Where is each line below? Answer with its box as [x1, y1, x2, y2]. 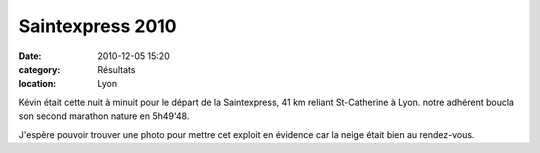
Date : [18, 50, 42, 62]
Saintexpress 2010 [18, 15, 177, 37]
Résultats [97, 63, 136, 75]
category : [18, 63, 61, 75]
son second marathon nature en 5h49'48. [18, 110, 190, 122]
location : [18, 78, 57, 90]
